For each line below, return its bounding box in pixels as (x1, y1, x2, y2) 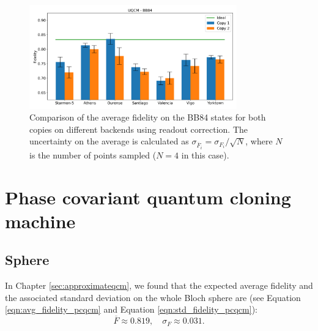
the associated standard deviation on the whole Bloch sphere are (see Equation (5, 291, 301, 303)
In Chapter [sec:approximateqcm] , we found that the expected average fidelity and (5, 279, 313, 292)
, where (245, 135, 273, 147)
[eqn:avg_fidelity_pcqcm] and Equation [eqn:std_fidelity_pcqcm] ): (5, 303, 257, 316)
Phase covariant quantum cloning (5, 184, 291, 209)
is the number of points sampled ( (29, 148, 157, 161)
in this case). (181, 148, 229, 161)
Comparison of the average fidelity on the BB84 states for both (29, 111, 266, 124)
